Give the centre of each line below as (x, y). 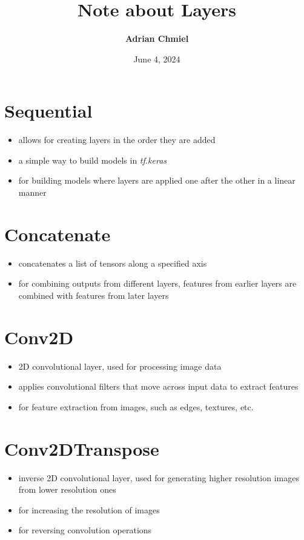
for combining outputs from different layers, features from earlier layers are (157, 283)
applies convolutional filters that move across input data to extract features (158, 386)
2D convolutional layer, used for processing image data (120, 366)
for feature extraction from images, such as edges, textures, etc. (136, 406)
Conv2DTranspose (82, 448)
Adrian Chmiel (157, 38)
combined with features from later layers (94, 295)
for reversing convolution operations (85, 530)
